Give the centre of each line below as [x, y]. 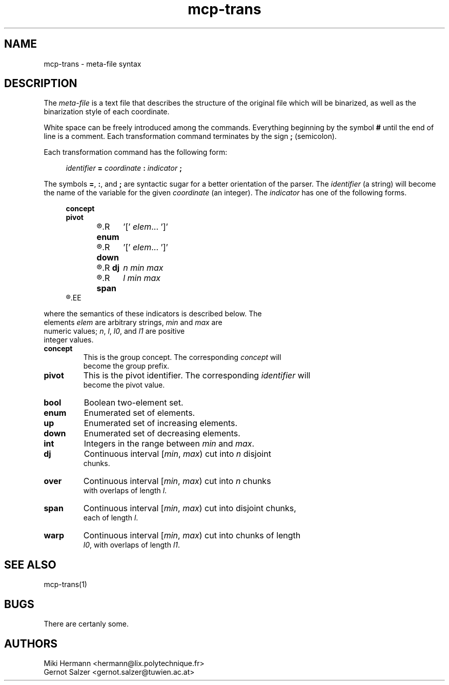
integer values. [69, 340]
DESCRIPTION [41, 84]
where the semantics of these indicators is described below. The [153, 314]
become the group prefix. [126, 366]
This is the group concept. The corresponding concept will [182, 357]
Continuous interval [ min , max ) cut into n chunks [177, 481]
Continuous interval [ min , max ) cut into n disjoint [177, 454]
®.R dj [108, 268]
